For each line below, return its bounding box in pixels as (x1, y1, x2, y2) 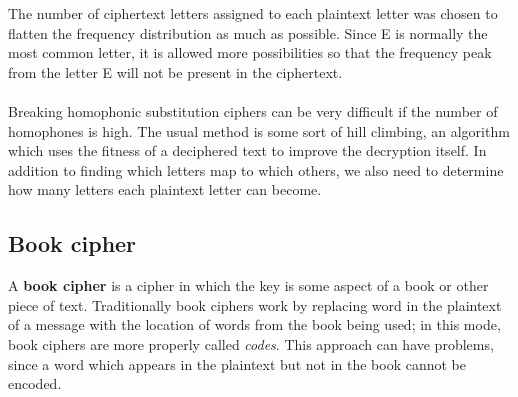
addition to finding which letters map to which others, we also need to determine (8, 159, 504, 180)
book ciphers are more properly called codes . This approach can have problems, (8, 333, 494, 354)
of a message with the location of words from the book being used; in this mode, (8, 314, 501, 335)
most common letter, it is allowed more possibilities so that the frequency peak (8, 42, 492, 63)
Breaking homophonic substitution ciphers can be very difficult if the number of (8, 100, 498, 121)
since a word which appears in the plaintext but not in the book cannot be (8, 353, 466, 374)
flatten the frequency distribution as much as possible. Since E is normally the (8, 22, 488, 43)
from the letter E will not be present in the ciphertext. (8, 61, 343, 82)
